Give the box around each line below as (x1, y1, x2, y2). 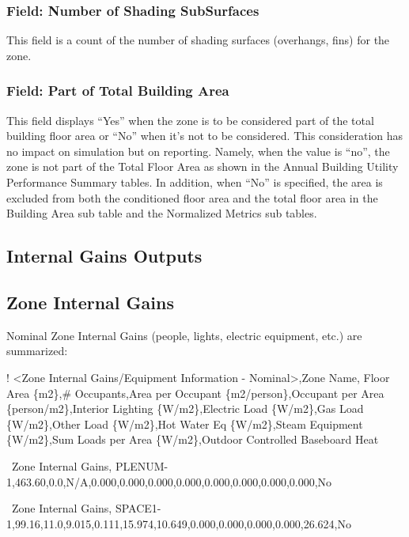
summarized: (6, 342, 68, 359)
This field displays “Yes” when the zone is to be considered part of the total (6, 112, 374, 128)
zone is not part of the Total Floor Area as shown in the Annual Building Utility (6, 158, 399, 175)
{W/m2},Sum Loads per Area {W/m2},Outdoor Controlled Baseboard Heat (6, 431, 379, 448)
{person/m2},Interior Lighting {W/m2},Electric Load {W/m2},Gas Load (6, 400, 364, 417)
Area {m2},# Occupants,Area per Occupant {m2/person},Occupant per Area (6, 384, 384, 401)
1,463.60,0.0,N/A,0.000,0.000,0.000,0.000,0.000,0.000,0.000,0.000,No (6, 473, 332, 490)
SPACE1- (115, 500, 161, 516)
